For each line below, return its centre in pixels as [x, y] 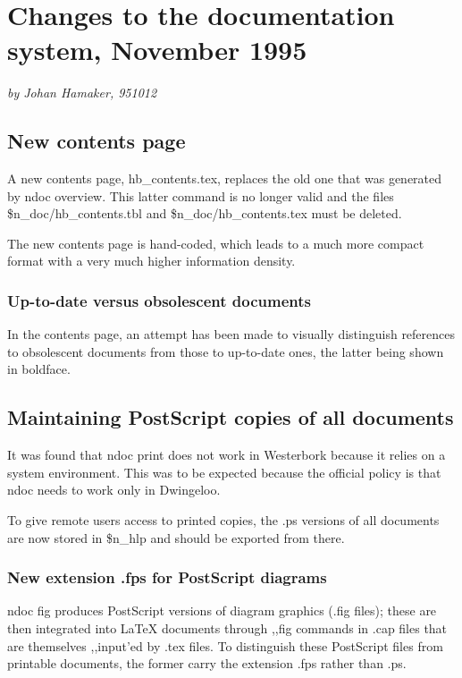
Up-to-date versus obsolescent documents [159, 301]
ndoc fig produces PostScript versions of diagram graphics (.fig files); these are [222, 610]
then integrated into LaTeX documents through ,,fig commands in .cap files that [227, 628]
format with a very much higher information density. [151, 261]
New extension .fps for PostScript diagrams [167, 577]
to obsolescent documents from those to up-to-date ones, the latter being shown [226, 351]
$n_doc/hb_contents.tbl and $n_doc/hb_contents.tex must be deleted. [205, 213]
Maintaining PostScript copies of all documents [231, 417]
